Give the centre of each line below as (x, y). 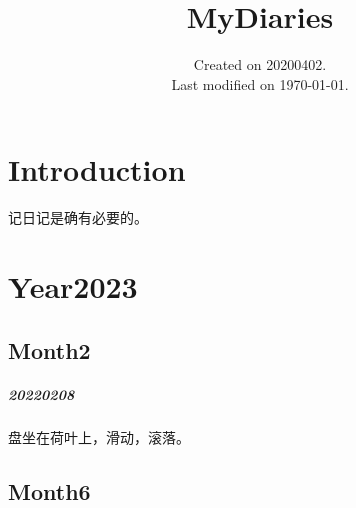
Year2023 (73, 286)
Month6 (49, 490)
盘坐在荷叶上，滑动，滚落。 (99, 436)
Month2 (49, 349)
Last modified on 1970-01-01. (260, 83)
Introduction (97, 169)
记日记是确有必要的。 (78, 217)
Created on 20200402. (260, 64)
